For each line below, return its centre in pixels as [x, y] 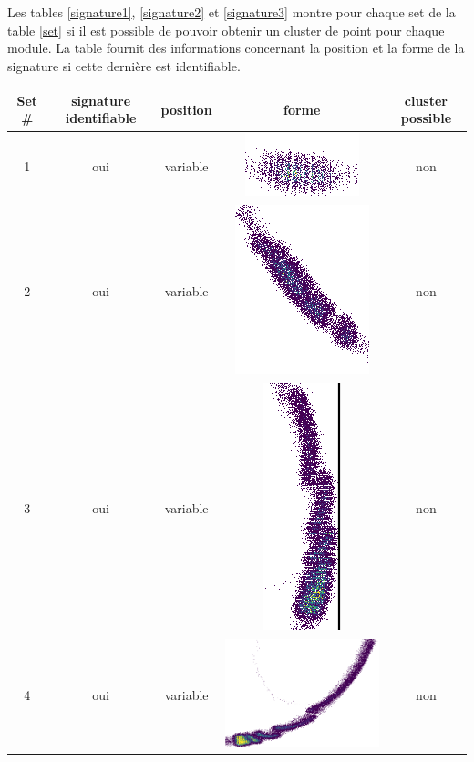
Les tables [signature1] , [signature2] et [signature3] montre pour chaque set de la [232, 12]
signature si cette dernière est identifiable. [124, 65]
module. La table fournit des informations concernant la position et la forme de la [236, 48]
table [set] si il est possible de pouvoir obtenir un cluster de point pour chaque [226, 30]
